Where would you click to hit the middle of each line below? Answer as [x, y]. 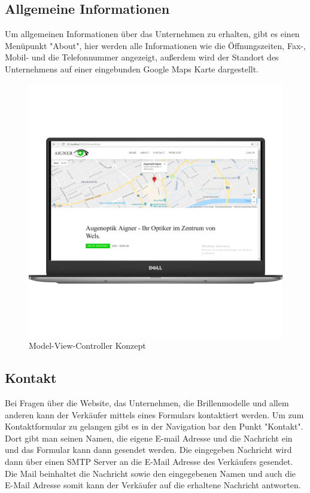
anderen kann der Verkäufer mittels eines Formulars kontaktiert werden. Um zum [154, 414]
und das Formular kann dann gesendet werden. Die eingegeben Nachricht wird [148, 450]
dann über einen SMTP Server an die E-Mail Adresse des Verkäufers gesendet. [149, 461]
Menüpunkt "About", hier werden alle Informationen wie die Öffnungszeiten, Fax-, [155, 45]
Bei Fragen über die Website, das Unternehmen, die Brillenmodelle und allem [147, 402]
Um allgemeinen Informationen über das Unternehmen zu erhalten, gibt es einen [152, 34]
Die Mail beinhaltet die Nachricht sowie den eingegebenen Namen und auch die [151, 473]
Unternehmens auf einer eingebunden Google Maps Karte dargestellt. [132, 69]
